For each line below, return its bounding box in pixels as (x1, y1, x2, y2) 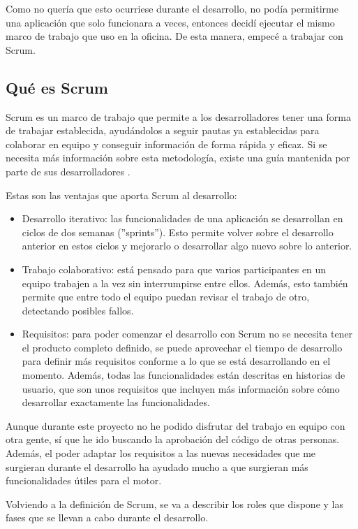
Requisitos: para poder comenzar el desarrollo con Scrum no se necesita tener (22, 326, 353, 341)
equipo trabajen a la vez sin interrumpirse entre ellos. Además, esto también (22, 275, 348, 290)
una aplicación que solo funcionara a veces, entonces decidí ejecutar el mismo (6, 15, 335, 29)
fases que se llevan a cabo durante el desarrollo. (6, 510, 209, 525)
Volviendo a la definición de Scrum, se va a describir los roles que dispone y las (6, 496, 343, 511)
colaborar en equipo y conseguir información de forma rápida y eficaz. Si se (6, 136, 327, 151)
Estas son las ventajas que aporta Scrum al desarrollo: (6, 187, 237, 202)
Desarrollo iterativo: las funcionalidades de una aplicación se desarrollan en (22, 211, 343, 226)
